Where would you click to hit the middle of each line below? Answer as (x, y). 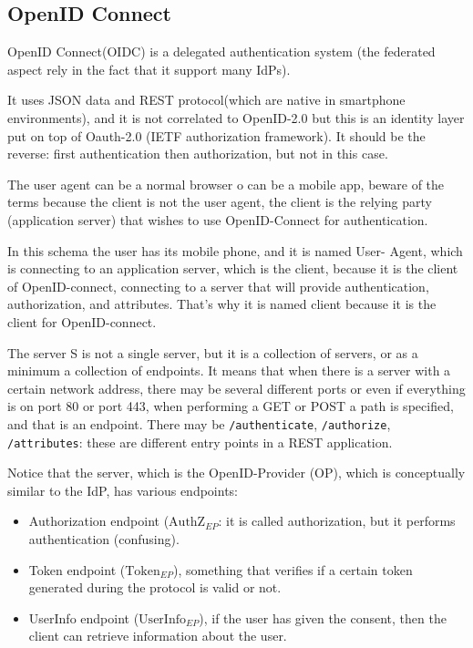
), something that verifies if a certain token (293, 569)
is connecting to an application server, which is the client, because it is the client (233, 268)
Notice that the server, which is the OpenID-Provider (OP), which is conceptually (236, 473)
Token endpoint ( (77, 569)
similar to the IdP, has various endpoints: (123, 490)
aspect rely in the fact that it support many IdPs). (149, 69)
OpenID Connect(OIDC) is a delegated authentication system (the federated (221, 51)
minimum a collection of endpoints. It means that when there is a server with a (229, 370)
